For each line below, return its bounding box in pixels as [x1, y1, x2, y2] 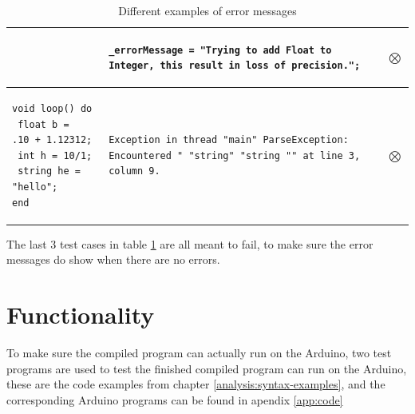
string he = [18, 165, 81, 177]
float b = [18, 118, 69, 130]
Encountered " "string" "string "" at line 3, [109, 149, 361, 161]
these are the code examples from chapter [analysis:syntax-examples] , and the [6, 376, 385, 392]
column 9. [109, 165, 160, 177]
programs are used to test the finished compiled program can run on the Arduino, [6, 360, 407, 376]
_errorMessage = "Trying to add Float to [109, 44, 332, 56]
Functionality [6, 298, 155, 331]
